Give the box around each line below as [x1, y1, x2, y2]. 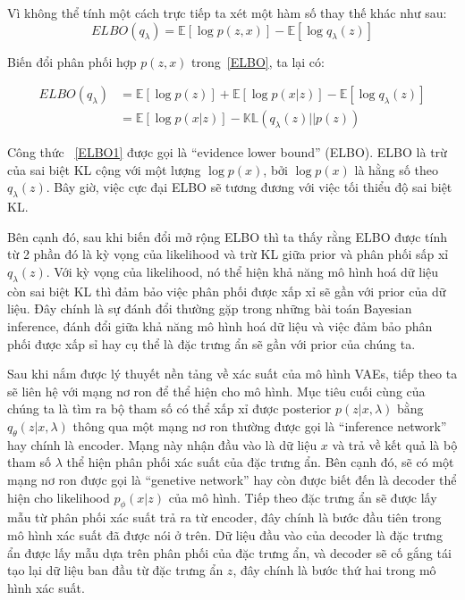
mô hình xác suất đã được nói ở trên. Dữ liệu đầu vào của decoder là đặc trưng [7, 525, 443, 544]
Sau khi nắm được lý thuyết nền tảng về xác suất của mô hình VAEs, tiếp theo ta [7, 364, 458, 383]
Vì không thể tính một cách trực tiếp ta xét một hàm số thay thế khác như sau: [7, 4, 447, 21]
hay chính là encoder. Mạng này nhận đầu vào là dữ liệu [7, 435, 317, 454]
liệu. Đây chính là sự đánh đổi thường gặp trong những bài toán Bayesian [7, 299, 412, 318]
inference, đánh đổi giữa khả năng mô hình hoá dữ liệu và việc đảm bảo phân [7, 317, 433, 335]
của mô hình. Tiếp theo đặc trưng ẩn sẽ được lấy [168, 487, 437, 506]
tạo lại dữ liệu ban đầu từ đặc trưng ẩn [7, 561, 224, 579]
